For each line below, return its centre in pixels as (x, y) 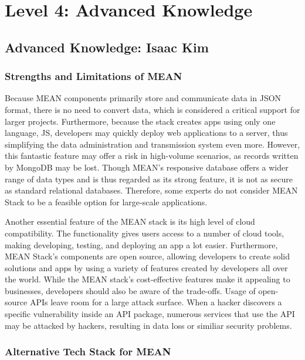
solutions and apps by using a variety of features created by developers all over (146, 267)
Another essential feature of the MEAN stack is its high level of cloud (130, 221)
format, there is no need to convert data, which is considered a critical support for (152, 109)
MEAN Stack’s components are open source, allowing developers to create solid (148, 256)
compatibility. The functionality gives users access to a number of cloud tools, (145, 233)
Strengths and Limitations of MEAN (94, 76)
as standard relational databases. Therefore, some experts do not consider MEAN (151, 190)
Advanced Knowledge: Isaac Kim (107, 47)
